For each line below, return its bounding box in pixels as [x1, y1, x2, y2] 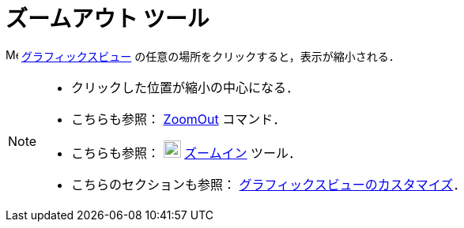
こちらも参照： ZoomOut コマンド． [71, 110, 286, 127]
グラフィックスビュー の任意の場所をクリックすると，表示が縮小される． [21, 49, 400, 63]
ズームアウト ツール [6, 6, 209, 32]
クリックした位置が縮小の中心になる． [71, 79, 300, 95]
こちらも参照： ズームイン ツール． [71, 144, 302, 161]
